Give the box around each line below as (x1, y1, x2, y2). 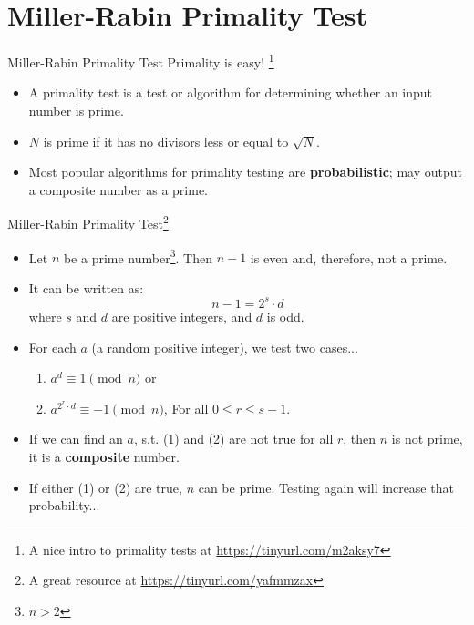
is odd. (266, 306, 304, 325)
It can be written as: (28, 278, 144, 297)
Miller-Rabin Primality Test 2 (7, 211, 169, 232)
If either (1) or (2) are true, (28, 477, 182, 497)
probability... (28, 496, 100, 515)
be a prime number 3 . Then (63, 245, 212, 267)
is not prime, (391, 429, 463, 448)
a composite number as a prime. (28, 179, 209, 199)
